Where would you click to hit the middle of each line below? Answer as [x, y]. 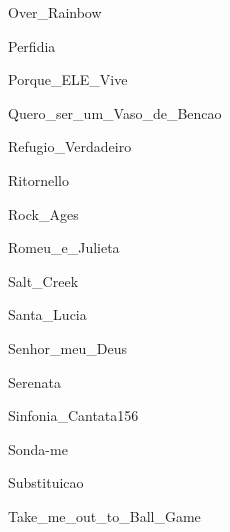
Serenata [34, 381]
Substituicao [46, 482]
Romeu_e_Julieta [64, 247]
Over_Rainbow [55, 12]
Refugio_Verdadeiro [70, 146]
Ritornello [38, 179]
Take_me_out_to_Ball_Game [104, 515]
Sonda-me [38, 448]
